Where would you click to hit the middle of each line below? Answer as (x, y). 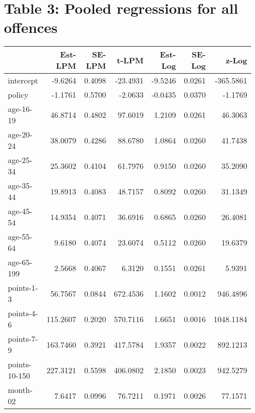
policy (18, 95)
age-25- (20, 160)
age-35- (20, 186)
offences (31, 27)
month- (20, 390)
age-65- (20, 262)
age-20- (20, 135)
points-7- (23, 339)
